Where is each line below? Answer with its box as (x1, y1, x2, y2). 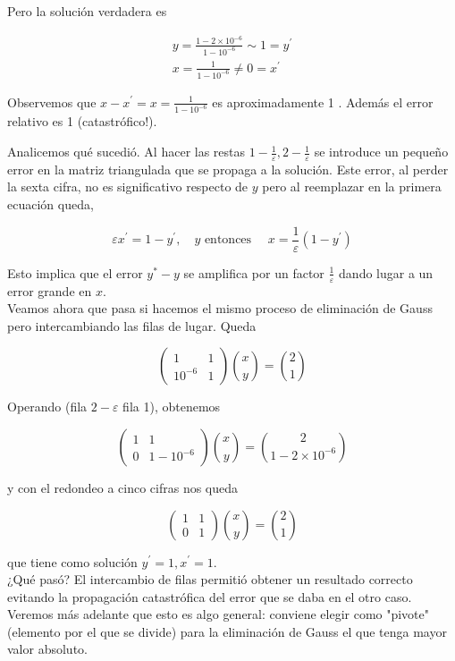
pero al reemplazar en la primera (262, 177, 442, 196)
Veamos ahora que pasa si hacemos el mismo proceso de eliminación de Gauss (7, 299, 433, 318)
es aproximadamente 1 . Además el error (212, 92, 434, 111)
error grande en (7, 281, 92, 300)
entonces (204, 233, 252, 247)
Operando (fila (7, 397, 88, 416)
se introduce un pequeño (314, 142, 449, 161)
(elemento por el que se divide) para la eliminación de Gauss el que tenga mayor (7, 622, 447, 640)
